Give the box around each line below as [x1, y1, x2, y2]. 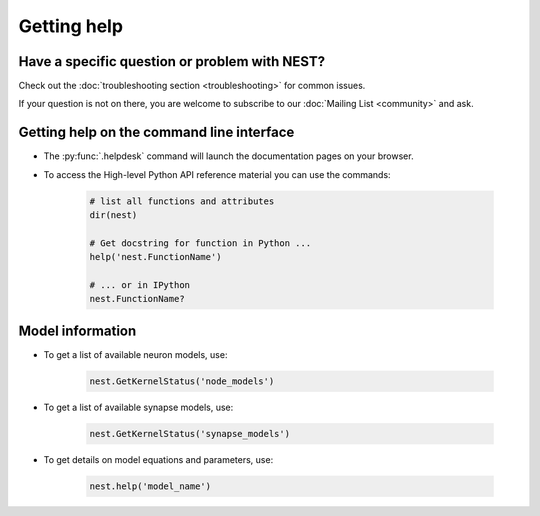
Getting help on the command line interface [18, 124, 295, 141]
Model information [18, 322, 137, 339]
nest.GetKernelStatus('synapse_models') [89, 428, 290, 439]
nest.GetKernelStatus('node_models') [89, 375, 275, 387]
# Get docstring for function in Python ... [89, 237, 312, 249]
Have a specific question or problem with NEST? [18, 53, 325, 70]
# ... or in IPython [89, 280, 190, 291]
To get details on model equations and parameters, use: [43, 453, 274, 465]
